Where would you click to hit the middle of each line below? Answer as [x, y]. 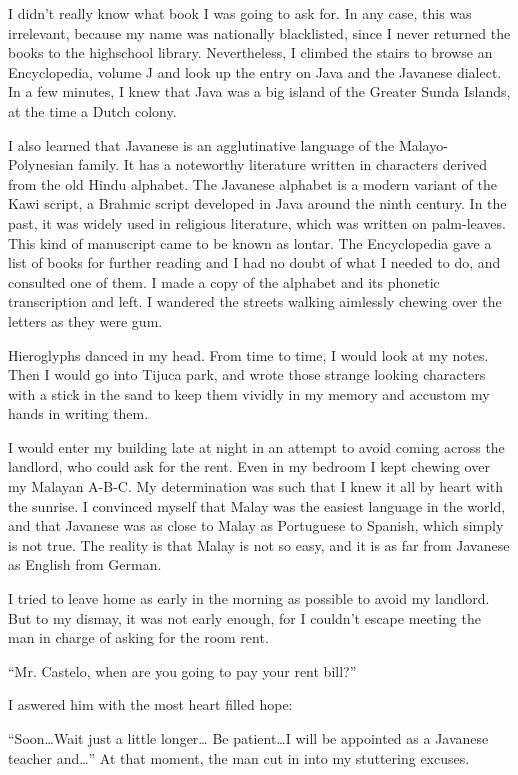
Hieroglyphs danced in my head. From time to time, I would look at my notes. [248, 354]
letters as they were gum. [85, 320]
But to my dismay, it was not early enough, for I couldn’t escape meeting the [244, 617]
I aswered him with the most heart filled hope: [150, 704]
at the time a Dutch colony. [92, 110]
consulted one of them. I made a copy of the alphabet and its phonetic [224, 281]
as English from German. [85, 564]
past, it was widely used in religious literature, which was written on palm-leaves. [257, 222]
